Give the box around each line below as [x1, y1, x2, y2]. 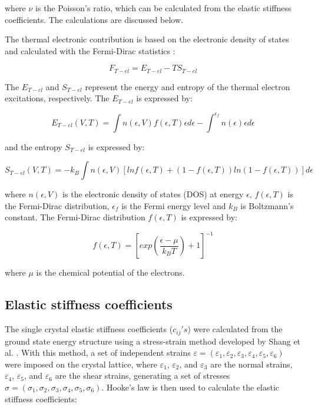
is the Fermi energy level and [121, 199, 226, 211]
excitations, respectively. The [5, 92, 110, 104]
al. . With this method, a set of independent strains [5, 346, 191, 359]
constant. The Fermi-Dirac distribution [5, 211, 145, 223]
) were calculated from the [187, 323, 283, 335]
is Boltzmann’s [240, 199, 294, 211]
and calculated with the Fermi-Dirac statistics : [5, 44, 175, 57]
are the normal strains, [210, 358, 293, 370]
